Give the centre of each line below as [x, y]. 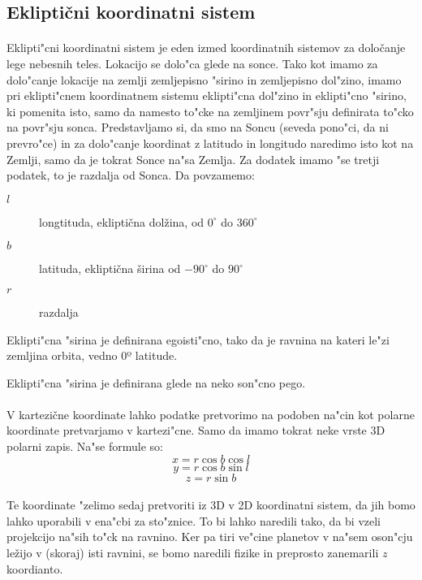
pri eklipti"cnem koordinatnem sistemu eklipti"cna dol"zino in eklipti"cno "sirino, [207, 95]
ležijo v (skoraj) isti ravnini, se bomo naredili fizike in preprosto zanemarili [193, 553]
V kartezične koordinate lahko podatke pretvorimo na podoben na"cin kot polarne [211, 414]
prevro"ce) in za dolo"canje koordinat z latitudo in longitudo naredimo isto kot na [210, 143]
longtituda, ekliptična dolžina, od [122, 221]
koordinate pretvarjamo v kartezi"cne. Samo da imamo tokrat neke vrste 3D [196, 430]
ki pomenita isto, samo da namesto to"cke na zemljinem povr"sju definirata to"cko [210, 111]
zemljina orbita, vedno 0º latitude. [92, 355]
